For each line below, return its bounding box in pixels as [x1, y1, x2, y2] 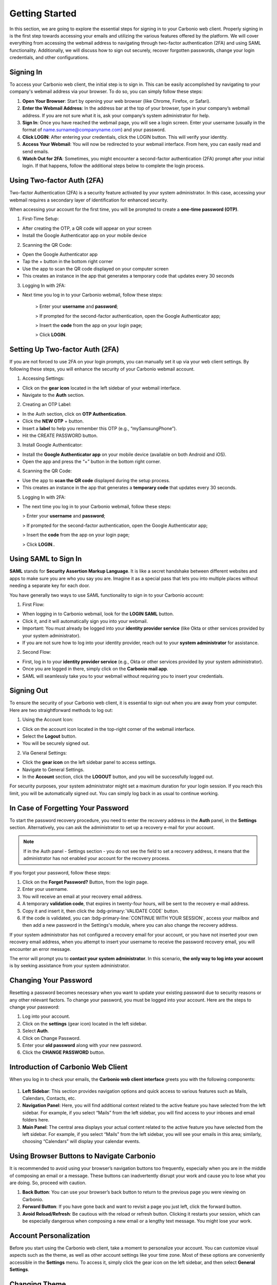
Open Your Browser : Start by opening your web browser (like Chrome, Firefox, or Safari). [22, 98, 211, 104]
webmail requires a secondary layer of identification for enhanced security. [9, 197, 169, 203]
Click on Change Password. [22, 1035, 81, 1041]
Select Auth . [22, 1028, 49, 1034]
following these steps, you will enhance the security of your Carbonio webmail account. [9, 365, 195, 372]
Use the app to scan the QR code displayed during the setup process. [22, 477, 170, 483]
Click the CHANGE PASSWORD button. [22, 1049, 105, 1056]
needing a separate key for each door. [9, 582, 90, 589]
